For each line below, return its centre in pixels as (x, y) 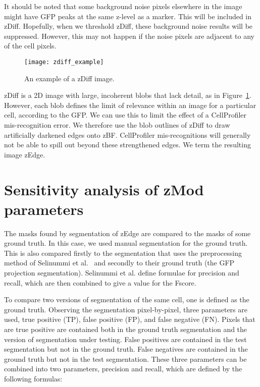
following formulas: (33, 378)
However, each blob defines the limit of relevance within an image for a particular (130, 105)
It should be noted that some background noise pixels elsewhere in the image (123, 6)
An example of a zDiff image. (69, 78)
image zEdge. (25, 154)
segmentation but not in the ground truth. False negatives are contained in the (126, 349)
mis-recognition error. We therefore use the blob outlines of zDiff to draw (117, 125)
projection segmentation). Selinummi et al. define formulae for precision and (122, 273)
